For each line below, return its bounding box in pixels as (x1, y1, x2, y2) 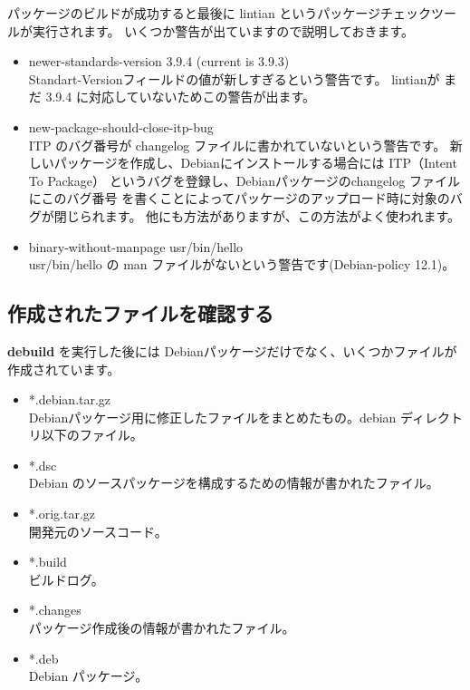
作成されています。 (7, 359, 120, 378)
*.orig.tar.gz (28, 504, 96, 523)
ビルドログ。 (28, 569, 104, 588)
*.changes (28, 600, 82, 619)
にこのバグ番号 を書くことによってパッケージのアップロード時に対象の (28, 189, 450, 208)
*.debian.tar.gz (28, 390, 111, 409)
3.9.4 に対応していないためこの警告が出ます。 (45, 87, 316, 106)
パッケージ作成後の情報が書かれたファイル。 (28, 618, 295, 637)
